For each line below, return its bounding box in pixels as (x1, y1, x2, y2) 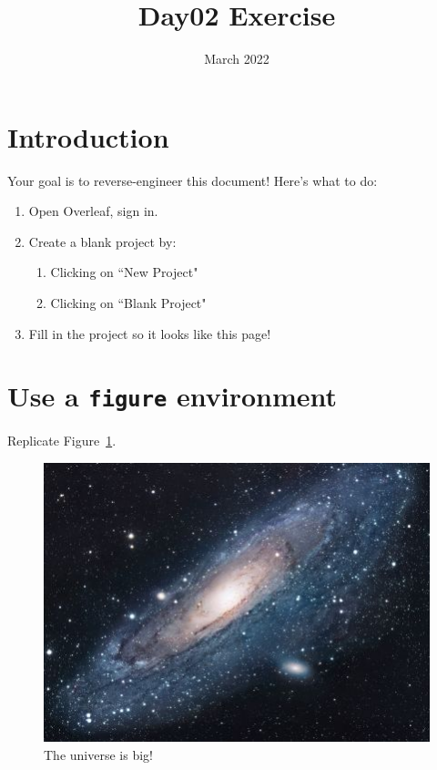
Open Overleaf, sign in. (28, 201, 158, 221)
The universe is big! (44, 744, 153, 764)
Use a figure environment (7, 377, 338, 415)
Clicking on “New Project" (50, 262, 198, 282)
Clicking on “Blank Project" (50, 293, 207, 313)
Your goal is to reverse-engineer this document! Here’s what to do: (7, 170, 378, 190)
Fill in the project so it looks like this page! (28, 323, 271, 343)
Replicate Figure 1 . (7, 431, 117, 450)
